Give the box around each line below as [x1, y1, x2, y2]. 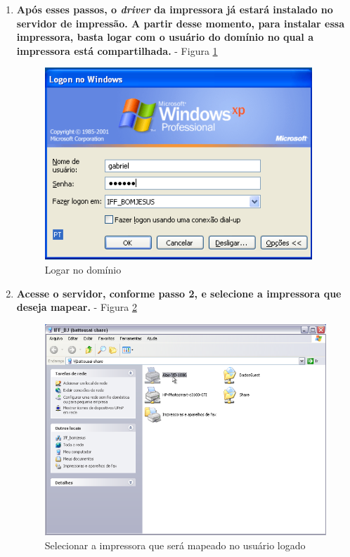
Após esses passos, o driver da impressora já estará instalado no [16, 2, 333, 16]
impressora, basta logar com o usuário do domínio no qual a [16, 30, 313, 44]
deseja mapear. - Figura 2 [16, 300, 137, 314]
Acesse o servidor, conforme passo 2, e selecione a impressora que [16, 286, 342, 300]
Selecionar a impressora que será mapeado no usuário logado [44, 538, 306, 553]
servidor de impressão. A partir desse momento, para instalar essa [16, 15, 345, 30]
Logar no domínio [44, 262, 122, 276]
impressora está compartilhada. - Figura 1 [16, 43, 218, 58]
